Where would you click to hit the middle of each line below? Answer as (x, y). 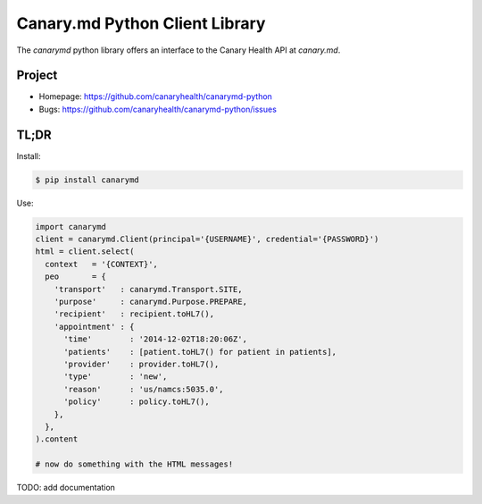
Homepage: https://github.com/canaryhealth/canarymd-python (155, 97)
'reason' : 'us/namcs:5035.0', (144, 389)
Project (37, 76)
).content (57, 439)
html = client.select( (85, 252)
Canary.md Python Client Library (141, 23)
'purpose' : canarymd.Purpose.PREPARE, (150, 302)
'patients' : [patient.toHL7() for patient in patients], (200, 352)
